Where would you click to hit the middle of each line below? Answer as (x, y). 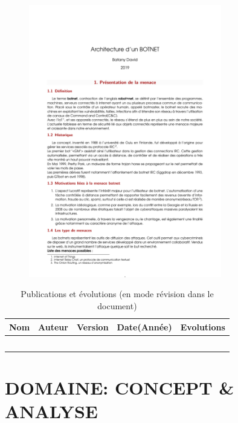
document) (117, 305)
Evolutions (203, 326)
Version (92, 326)
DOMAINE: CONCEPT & (120, 388)
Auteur (53, 326)
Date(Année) (144, 326)
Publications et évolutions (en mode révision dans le (117, 294)
